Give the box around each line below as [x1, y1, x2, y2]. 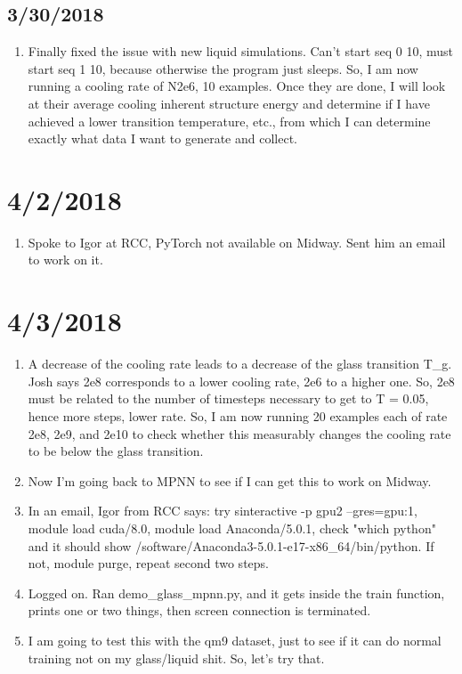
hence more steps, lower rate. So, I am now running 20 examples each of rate [28, 406, 448, 425]
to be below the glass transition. [28, 442, 204, 460]
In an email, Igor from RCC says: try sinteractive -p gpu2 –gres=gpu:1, [28, 501, 417, 520]
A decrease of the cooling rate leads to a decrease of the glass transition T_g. [28, 354, 452, 373]
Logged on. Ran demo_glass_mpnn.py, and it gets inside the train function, [28, 583, 445, 602]
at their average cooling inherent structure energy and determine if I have [28, 93, 430, 112]
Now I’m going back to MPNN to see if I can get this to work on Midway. [28, 471, 432, 490]
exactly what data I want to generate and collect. [28, 129, 297, 148]
